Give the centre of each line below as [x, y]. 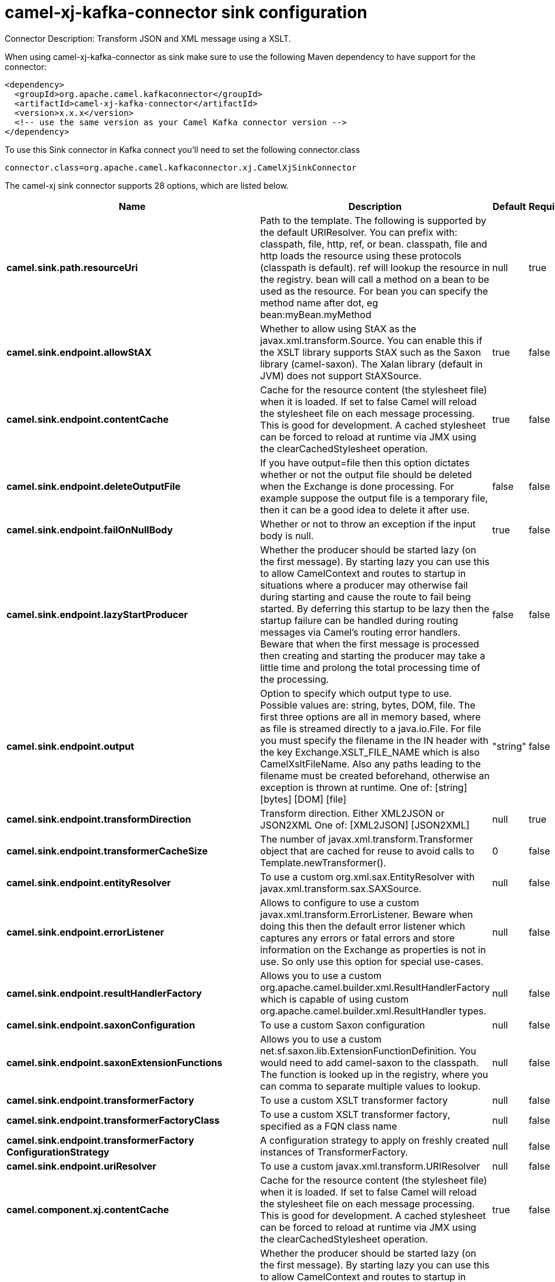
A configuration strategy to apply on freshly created [375, 1140]
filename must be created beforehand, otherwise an [375, 775]
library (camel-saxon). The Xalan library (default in [372, 364]
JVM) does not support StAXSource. [341, 375]
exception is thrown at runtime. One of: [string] [364, 787]
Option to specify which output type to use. [356, 693]
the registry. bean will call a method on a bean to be [375, 279]
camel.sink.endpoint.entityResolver [89, 882]
